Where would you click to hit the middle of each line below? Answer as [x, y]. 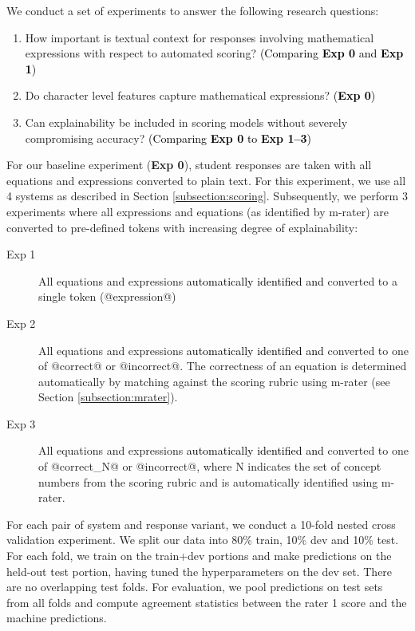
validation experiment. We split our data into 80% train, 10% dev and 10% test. [203, 540]
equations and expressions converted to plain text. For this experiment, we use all [206, 180]
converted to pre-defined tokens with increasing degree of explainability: [182, 227]
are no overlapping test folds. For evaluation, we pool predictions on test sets [195, 587]
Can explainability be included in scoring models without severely [186, 122]
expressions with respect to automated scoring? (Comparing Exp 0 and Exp [214, 53]
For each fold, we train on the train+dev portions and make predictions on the [199, 556]
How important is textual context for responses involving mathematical [200, 37]
